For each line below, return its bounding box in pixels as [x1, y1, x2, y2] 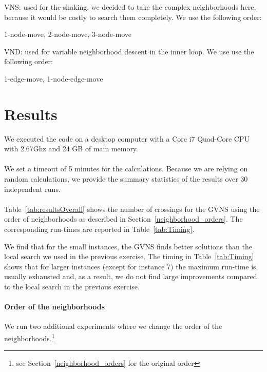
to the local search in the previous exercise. [4, 281, 140, 291]
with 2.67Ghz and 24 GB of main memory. [4, 143, 138, 154]
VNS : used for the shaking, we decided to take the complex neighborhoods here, [4, 2, 256, 12]
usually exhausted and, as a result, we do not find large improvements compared [4, 271, 257, 282]
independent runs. [4, 183, 61, 194]
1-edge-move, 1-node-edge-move [4, 73, 103, 84]
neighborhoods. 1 [4, 331, 55, 343]
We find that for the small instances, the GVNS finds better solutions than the [4, 241, 252, 251]
